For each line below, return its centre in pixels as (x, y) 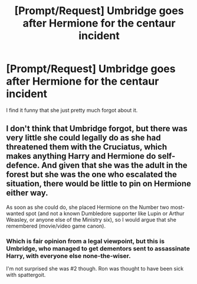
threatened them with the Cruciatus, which (86, 147)
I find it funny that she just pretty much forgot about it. (72, 110)
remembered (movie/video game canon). (56, 226)
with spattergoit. (26, 275)
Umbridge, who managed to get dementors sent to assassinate (98, 248)
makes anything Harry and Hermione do (81, 156)
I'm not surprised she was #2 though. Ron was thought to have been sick (95, 269)
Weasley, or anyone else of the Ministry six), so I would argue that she (91, 219)
